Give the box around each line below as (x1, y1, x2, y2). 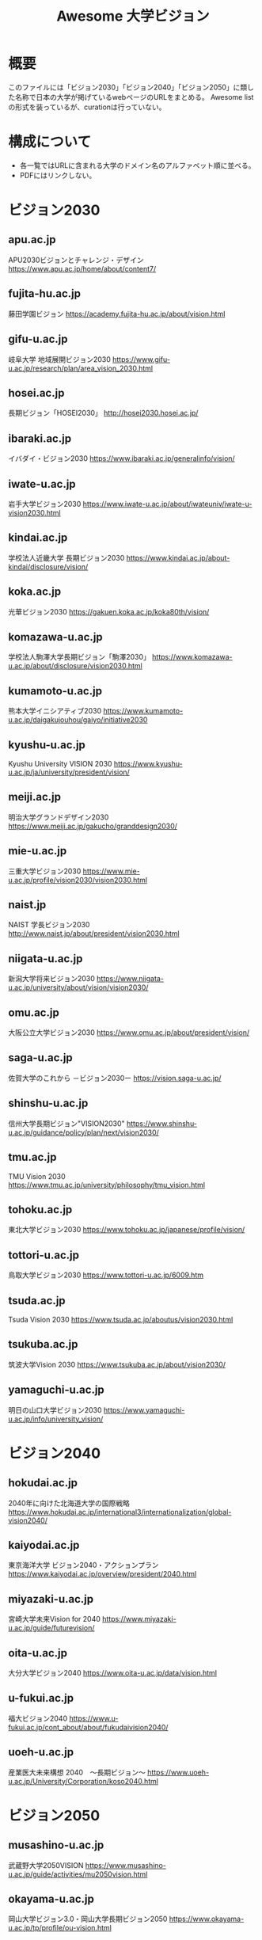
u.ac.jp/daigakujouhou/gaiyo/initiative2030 (8, 715, 148, 725)
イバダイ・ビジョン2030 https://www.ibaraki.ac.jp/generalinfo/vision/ (8, 454, 235, 463)
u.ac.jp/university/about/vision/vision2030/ (8, 983, 149, 992)
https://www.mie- (82, 866, 140, 876)
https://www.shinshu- (126, 1118, 198, 1128)
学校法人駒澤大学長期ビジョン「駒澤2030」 (8, 652, 150, 662)
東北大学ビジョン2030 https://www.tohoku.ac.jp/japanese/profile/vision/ (8, 1225, 245, 1234)
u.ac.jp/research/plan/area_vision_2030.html (8, 363, 153, 373)
